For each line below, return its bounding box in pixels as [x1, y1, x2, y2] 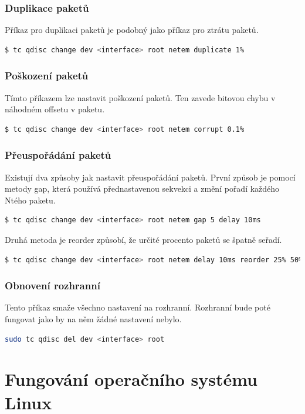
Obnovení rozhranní [5, 278, 100, 293]
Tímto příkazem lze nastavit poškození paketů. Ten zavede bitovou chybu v [5, 91, 276, 103]
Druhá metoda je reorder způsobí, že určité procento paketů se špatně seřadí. [5, 233, 282, 245]
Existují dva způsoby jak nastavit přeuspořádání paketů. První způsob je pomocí [5, 171, 296, 183]
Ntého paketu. [5, 193, 56, 206]
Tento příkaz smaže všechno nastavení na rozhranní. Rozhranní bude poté [5, 301, 270, 313]
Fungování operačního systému [5, 367, 258, 391]
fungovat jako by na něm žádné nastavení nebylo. [5, 313, 182, 325]
